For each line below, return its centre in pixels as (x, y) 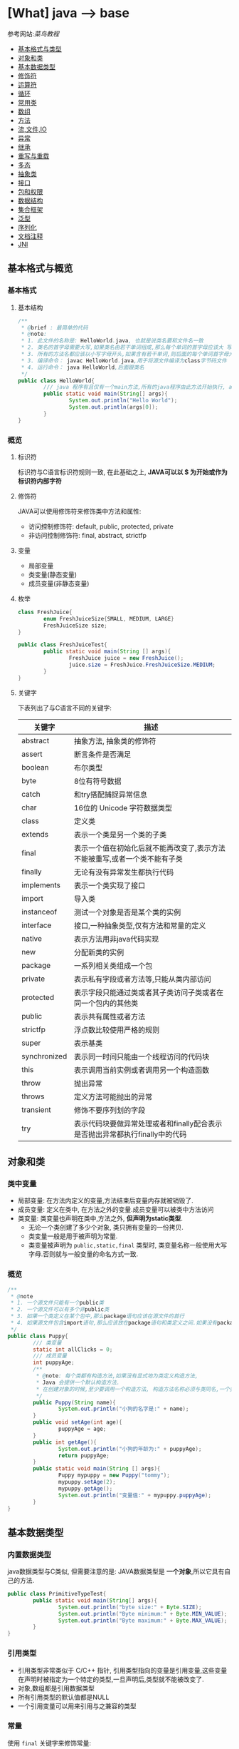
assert (32, 754)
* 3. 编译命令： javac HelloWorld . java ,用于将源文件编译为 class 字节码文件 (124, 361)
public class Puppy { (38, 1336)
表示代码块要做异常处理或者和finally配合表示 (148, 1123)
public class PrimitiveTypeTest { (57, 1594)
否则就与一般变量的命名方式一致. (90, 1254)
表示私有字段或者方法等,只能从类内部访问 (143, 979)
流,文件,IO (32, 129)
